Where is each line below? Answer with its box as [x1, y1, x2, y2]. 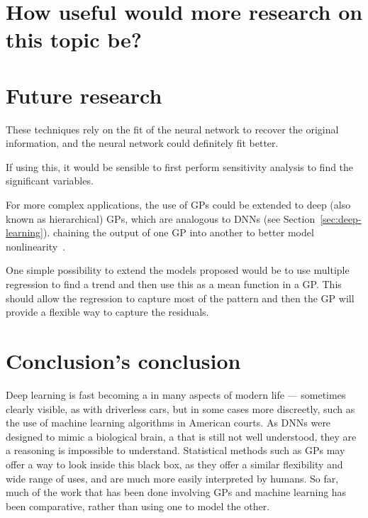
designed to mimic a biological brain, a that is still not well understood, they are [6, 429, 357, 443]
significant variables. [6, 173, 94, 188]
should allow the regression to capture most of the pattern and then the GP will [6, 290, 355, 305]
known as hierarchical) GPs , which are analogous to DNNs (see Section [6, 211, 316, 226]
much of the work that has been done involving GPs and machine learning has [6, 485, 347, 500]
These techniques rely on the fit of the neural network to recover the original [6, 121, 339, 136]
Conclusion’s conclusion [6, 346, 241, 375]
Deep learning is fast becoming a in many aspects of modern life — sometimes [6, 387, 346, 402]
